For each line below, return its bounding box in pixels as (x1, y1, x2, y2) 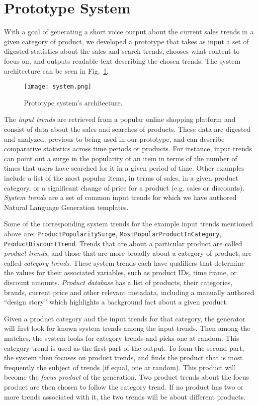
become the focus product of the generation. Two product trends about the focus (4, 372, 249, 382)
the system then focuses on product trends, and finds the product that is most (4, 352, 243, 363)
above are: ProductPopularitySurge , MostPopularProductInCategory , (4, 228, 222, 238)
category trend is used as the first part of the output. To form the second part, (4, 342, 244, 353)
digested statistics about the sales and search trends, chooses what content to (4, 46, 240, 56)
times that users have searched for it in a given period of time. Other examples (4, 163, 245, 173)
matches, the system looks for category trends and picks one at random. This (4, 332, 239, 343)
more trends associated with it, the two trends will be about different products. (4, 391, 246, 402)
